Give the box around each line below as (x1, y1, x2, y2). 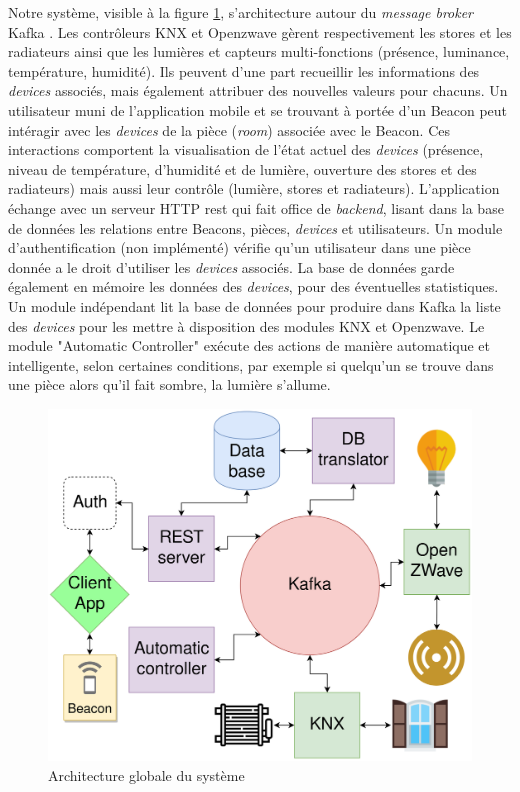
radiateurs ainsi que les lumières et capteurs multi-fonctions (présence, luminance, (8, 41, 510, 62)
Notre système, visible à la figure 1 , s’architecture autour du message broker (8, 2, 474, 22)
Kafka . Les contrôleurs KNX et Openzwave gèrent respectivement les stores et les (8, 21, 512, 42)
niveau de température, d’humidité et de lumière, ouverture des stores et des (8, 158, 477, 179)
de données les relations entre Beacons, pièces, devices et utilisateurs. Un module (8, 217, 503, 238)
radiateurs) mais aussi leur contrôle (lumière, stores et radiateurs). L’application (8, 178, 500, 199)
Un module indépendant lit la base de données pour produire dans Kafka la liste (8, 295, 501, 316)
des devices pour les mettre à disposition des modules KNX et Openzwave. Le (8, 315, 485, 336)
